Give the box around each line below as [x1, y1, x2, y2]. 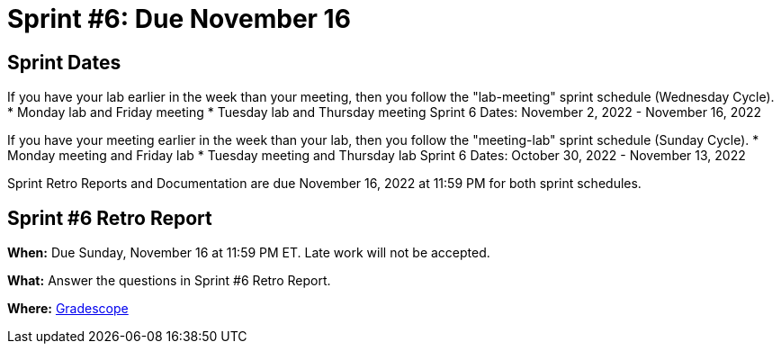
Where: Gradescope [7, 301, 129, 317]
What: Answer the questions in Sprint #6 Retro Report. [7, 273, 331, 289]
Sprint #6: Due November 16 [7, 4, 351, 34]
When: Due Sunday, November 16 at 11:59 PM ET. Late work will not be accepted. [7, 245, 490, 261]
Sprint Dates [7, 50, 121, 74]
